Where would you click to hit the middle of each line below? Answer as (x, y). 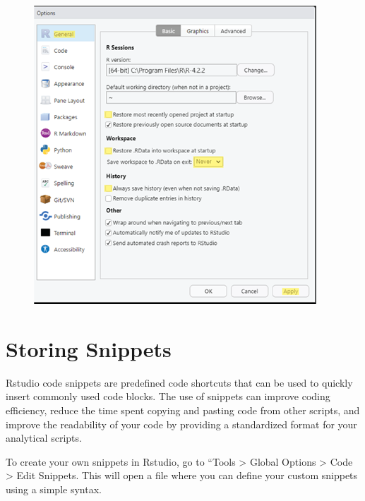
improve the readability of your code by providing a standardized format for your (181, 424)
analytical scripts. (44, 438)
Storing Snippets (89, 348)
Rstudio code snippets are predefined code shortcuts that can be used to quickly (179, 382)
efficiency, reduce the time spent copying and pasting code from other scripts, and (183, 410)
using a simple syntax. (54, 489)
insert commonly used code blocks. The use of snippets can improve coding (168, 396)
